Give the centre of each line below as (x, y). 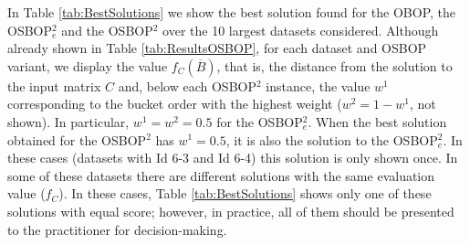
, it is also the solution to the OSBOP (332, 139)
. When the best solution (377, 121)
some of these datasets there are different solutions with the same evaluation (221, 175)
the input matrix (54, 85)
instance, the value (318, 85)
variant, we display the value (88, 65)
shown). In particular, (68, 121)
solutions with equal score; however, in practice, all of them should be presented (231, 211)
